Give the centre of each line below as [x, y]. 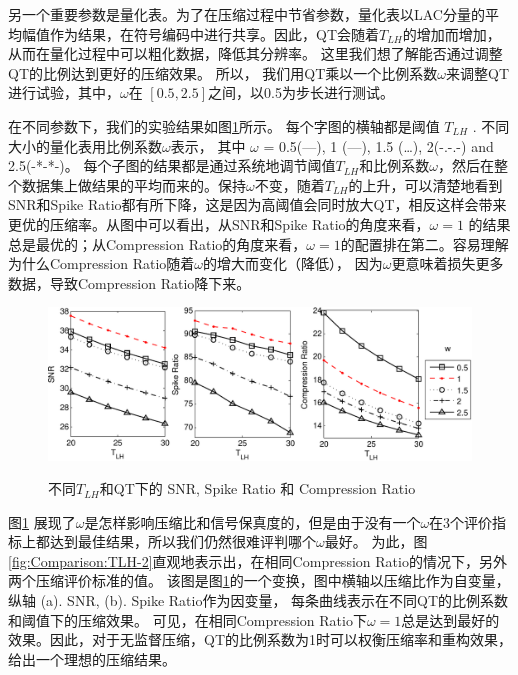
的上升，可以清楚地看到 [425, 184]
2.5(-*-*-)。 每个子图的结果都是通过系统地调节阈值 [172, 165]
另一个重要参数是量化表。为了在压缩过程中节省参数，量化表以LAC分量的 [246, 14]
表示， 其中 [208, 145]
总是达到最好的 [450, 619]
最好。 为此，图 [376, 541]
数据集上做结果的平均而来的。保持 [133, 184]
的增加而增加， [451, 33]
